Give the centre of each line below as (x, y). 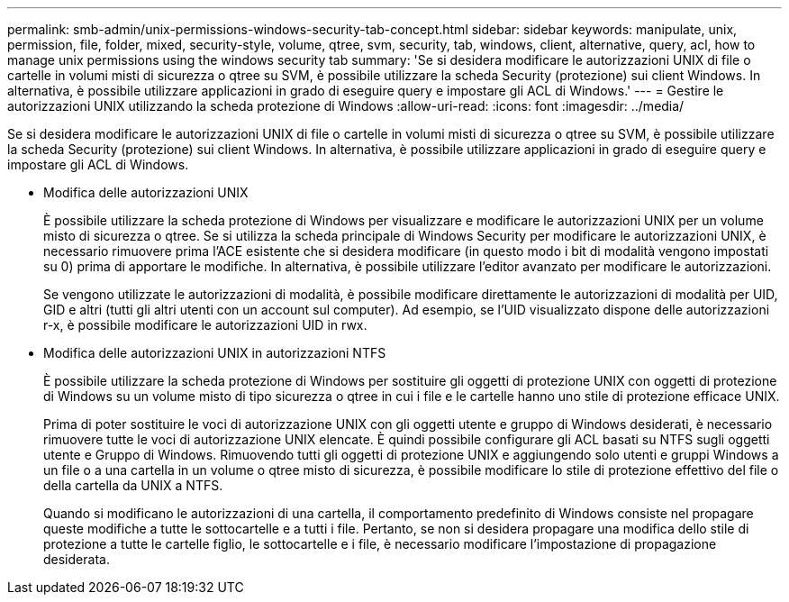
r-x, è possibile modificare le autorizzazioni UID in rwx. (205, 325)
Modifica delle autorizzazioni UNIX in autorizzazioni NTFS (215, 353)
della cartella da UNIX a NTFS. (133, 485)
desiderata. (77, 559)
